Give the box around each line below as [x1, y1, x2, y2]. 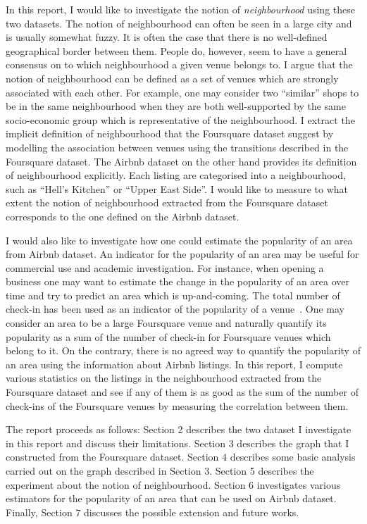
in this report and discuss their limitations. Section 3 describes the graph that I [6, 435, 349, 450]
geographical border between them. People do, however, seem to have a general [6, 43, 347, 58]
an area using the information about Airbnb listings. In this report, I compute [6, 356, 343, 371]
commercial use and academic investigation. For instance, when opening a [6, 260, 324, 275]
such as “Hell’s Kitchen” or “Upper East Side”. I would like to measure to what [6, 181, 348, 196]
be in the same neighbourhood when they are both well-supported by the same [6, 99, 346, 113]
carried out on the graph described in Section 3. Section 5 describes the [6, 463, 314, 478]
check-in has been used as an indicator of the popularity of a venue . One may [6, 301, 344, 316]
